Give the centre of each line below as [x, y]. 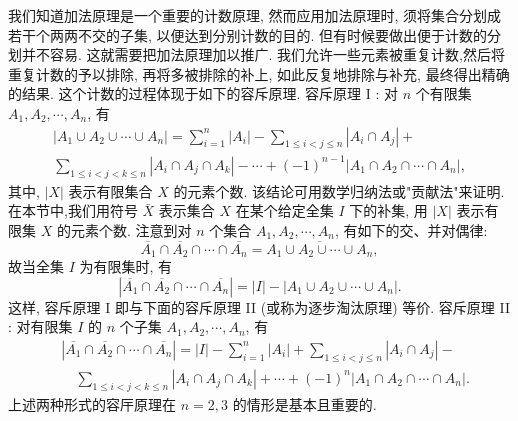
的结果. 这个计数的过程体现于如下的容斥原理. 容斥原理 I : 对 [203, 93]
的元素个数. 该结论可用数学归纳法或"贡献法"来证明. [339, 190]
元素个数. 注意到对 [131, 229]
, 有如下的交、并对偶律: [411, 229]
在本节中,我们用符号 [73, 210]
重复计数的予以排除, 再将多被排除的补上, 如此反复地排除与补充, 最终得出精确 [259, 73]
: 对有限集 [40, 326]
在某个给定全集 [284, 210]
